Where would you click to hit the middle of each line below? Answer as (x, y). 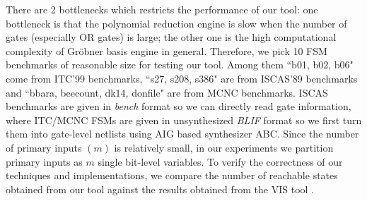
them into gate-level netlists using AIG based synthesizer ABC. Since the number (182, 134)
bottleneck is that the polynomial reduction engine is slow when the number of (176, 23)
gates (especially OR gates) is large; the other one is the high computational (171, 37)
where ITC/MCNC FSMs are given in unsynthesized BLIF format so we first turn (184, 120)
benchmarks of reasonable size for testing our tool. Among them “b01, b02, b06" (180, 65)
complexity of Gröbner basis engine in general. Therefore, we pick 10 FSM (167, 50)
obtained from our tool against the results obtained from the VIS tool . (160, 189)
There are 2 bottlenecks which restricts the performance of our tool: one (162, 9)
